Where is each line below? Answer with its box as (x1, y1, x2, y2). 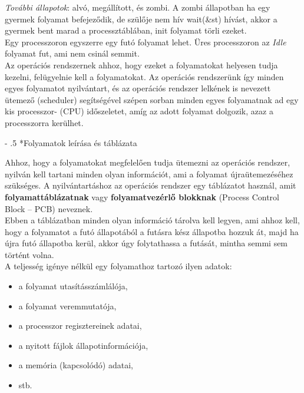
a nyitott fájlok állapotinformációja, (18, 339, 148, 351)
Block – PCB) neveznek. (5, 202, 93, 214)
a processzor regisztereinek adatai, (18, 319, 142, 332)
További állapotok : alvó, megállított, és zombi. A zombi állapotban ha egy (5, 1, 270, 13)
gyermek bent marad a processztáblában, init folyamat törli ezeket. (5, 24, 247, 37)
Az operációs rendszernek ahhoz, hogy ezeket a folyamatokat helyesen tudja (5, 58, 278, 71)
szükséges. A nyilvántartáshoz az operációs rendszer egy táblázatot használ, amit (5, 179, 296, 191)
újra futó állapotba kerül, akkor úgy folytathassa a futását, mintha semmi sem (5, 237, 288, 249)
